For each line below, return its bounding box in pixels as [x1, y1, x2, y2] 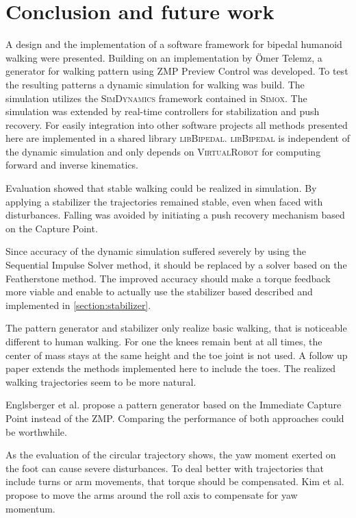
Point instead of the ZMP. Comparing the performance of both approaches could [5, 410, 344, 425]
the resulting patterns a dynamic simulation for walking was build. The [5, 77, 305, 91]
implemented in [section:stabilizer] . [5, 297, 151, 312]
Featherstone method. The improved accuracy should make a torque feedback [5, 271, 331, 285]
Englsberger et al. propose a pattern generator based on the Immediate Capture [5, 397, 342, 412]
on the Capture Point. [5, 221, 98, 235]
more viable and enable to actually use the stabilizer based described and [5, 284, 313, 299]
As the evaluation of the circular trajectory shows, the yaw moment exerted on [5, 447, 336, 462]
